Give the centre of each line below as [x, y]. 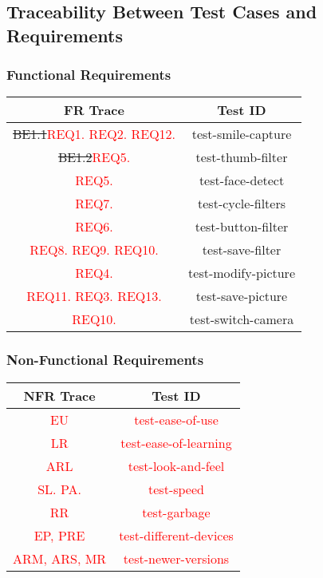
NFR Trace [59, 395]
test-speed [176, 489]
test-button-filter [242, 227]
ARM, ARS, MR [60, 558]
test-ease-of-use [176, 419]
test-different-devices [176, 535]
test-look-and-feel [176, 465]
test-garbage [176, 512]
